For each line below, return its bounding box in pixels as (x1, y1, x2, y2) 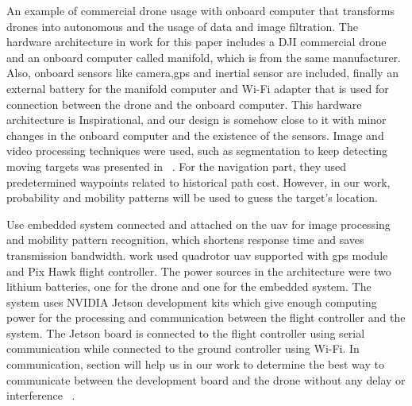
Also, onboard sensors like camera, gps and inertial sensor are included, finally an (6, 64, 399, 81)
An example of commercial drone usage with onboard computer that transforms (6, 2, 395, 18)
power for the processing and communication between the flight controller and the (6, 309, 406, 326)
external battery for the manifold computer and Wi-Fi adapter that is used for (6, 79, 389, 96)
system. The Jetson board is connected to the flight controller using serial (6, 324, 365, 341)
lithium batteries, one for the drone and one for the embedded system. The (6, 278, 372, 295)
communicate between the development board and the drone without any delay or (6, 371, 406, 388)
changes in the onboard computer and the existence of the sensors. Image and (6, 126, 384, 143)
